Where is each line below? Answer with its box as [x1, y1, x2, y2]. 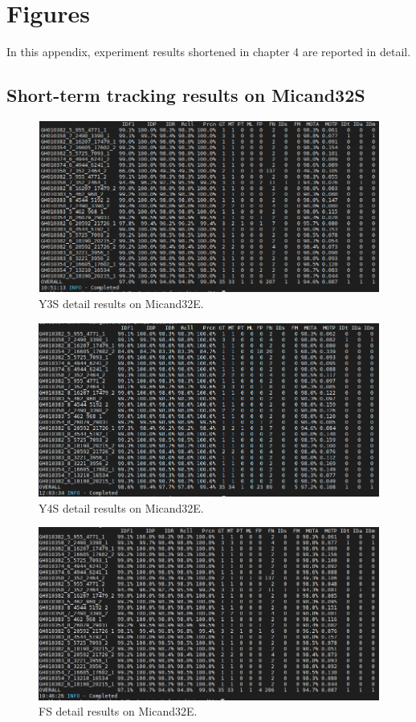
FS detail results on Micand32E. [39, 703, 198, 720]
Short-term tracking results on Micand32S [6, 83, 365, 107]
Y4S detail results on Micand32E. [39, 499, 204, 516]
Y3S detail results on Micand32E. [39, 294, 204, 311]
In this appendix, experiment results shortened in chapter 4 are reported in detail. [6, 43, 411, 60]
